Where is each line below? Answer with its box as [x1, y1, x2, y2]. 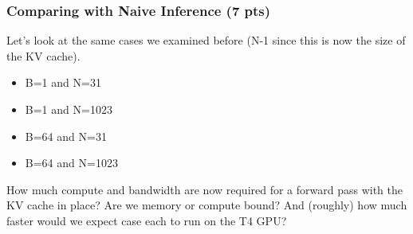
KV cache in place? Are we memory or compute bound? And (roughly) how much [6, 197, 407, 213]
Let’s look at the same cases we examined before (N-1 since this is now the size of [6, 32, 406, 49]
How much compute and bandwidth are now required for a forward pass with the [6, 181, 403, 197]
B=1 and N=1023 [25, 101, 112, 117]
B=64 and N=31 [25, 127, 107, 144]
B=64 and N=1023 [25, 154, 118, 171]
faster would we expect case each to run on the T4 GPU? [6, 212, 287, 228]
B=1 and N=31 [25, 74, 101, 91]
